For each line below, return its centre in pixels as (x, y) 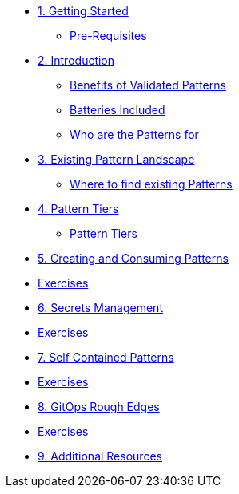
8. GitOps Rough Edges (99, 407)
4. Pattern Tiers (78, 209)
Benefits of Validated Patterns (148, 85)
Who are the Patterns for (134, 134)
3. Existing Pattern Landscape (116, 159)
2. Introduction (76, 60)
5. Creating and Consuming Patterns (133, 258)
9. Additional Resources (100, 456)
